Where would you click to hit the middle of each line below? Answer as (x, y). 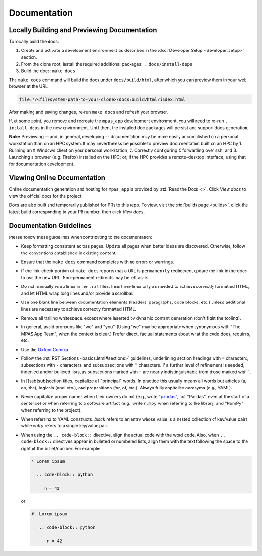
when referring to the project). (51, 410)
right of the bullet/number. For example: (61, 448)
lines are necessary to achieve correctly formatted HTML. (79, 309)
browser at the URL (28, 86)
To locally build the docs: (34, 42)
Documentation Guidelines (50, 226)
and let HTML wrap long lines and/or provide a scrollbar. (77, 293)
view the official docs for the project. (46, 196)
